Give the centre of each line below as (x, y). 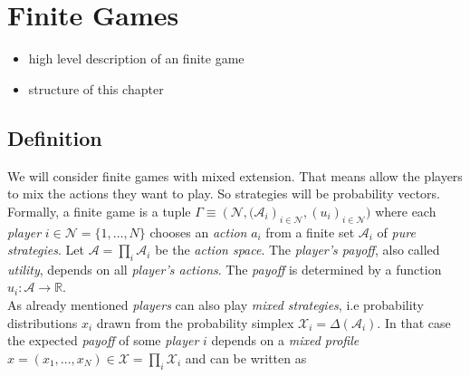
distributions (43, 322)
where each (406, 211)
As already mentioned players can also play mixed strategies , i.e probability (216, 305)
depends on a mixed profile (285, 340)
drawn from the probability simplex (195, 322)
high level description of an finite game (136, 58)
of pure (396, 232)
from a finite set (310, 232)
